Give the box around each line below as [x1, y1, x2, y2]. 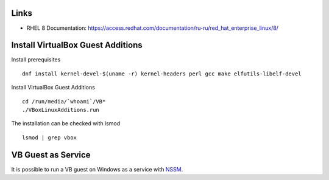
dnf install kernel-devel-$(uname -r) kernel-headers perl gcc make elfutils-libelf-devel [22, 70, 302, 77]
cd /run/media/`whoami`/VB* [22, 98, 106, 105]
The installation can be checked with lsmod [11, 120, 121, 127]
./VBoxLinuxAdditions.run [22, 106, 100, 113]
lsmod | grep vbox [22, 134, 77, 141]
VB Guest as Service [11, 150, 91, 160]
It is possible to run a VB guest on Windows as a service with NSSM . [11, 165, 183, 173]
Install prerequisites [11, 56, 61, 63]
